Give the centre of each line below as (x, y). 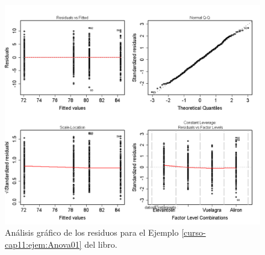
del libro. (101, 244)
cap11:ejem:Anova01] (43, 244)
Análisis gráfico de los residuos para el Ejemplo (92, 232)
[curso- (194, 232)
